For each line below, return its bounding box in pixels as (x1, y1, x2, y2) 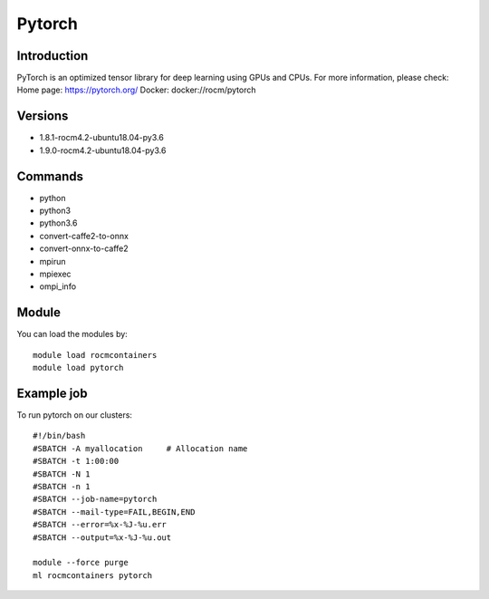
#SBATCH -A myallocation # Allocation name (33, 443, 248, 453)
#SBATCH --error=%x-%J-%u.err (33, 519, 168, 530)
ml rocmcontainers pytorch (33, 570, 153, 580)
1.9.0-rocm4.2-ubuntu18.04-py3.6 (39, 145, 167, 156)
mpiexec (39, 268, 72, 279)
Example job (16, 385, 88, 401)
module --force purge (33, 557, 129, 568)
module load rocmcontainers (33, 350, 158, 360)
